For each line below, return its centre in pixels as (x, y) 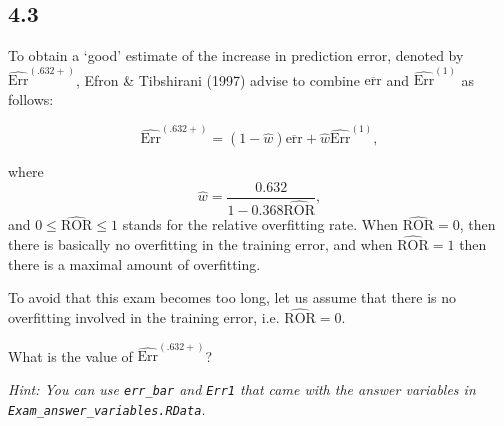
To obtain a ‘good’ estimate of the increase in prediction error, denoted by (236, 55)
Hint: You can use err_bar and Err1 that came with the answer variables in (242, 388)
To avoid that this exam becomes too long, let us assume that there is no (232, 297)
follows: (31, 99)
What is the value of (70, 355)
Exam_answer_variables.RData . (107, 408)
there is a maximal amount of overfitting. (134, 263)
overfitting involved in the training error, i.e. (144, 317)
